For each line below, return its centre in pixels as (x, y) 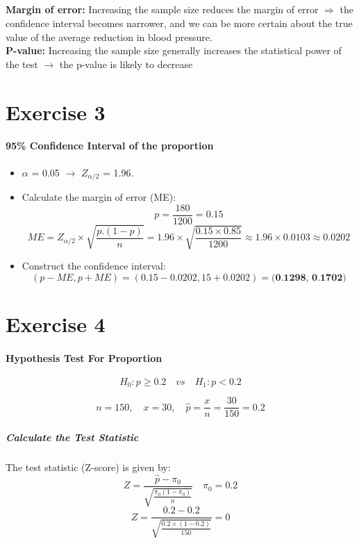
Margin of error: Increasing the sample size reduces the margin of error (162, 9)
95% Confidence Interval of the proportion (110, 146)
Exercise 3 (56, 112)
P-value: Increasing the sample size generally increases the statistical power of (174, 50)
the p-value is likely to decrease (126, 64)
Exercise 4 (56, 323)
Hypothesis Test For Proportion (84, 357)
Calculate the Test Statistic (72, 437)
